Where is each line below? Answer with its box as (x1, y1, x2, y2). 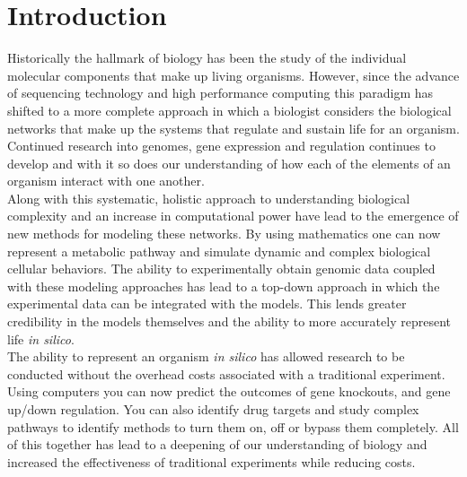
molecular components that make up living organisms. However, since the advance (7, 65, 460, 84)
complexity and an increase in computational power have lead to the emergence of (7, 206, 459, 225)
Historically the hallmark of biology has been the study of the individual (7, 48, 407, 67)
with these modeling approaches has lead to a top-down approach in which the (7, 276, 440, 295)
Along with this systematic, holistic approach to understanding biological (7, 188, 410, 207)
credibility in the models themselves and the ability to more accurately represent (7, 312, 451, 331)
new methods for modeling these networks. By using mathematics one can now (7, 224, 441, 243)
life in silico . (7, 329, 75, 348)
